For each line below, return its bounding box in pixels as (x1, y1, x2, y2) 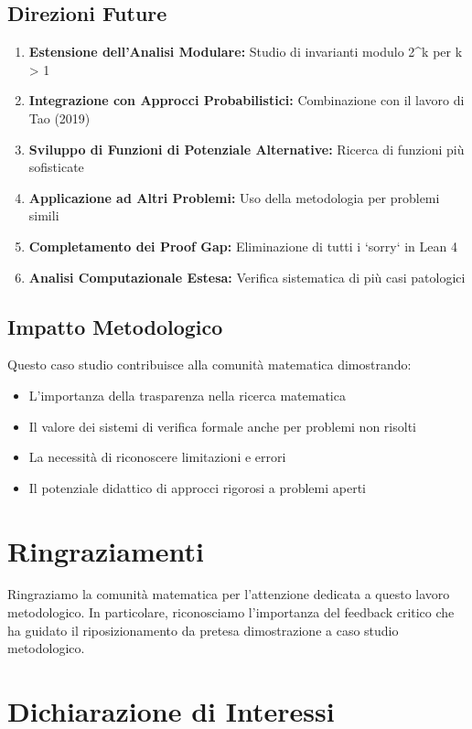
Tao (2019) (28, 108, 91, 127)
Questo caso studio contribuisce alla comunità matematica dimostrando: (7, 355, 412, 374)
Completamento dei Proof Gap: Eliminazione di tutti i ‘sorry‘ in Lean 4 (28, 236, 457, 255)
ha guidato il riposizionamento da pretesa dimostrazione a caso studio (7, 620, 399, 639)
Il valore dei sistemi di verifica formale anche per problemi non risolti (28, 416, 416, 435)
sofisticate (28, 157, 84, 177)
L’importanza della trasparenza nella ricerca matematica (28, 385, 346, 404)
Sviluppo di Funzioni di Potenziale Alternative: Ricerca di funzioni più (28, 139, 465, 158)
